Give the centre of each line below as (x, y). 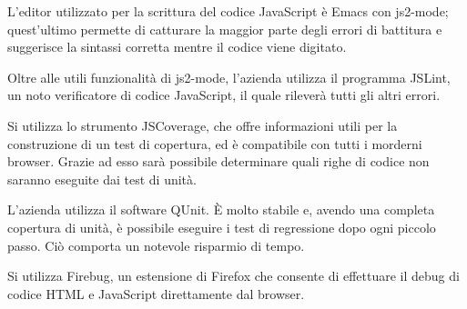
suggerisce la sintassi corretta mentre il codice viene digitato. (177, 47)
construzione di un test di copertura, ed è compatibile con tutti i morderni (215, 143)
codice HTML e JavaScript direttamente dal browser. (156, 293)
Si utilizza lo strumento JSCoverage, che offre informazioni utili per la (203, 125)
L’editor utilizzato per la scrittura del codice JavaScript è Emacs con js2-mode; (228, 11)
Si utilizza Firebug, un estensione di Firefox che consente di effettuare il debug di (233, 276)
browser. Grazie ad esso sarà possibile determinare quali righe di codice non (218, 161)
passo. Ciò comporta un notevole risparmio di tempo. (156, 245)
